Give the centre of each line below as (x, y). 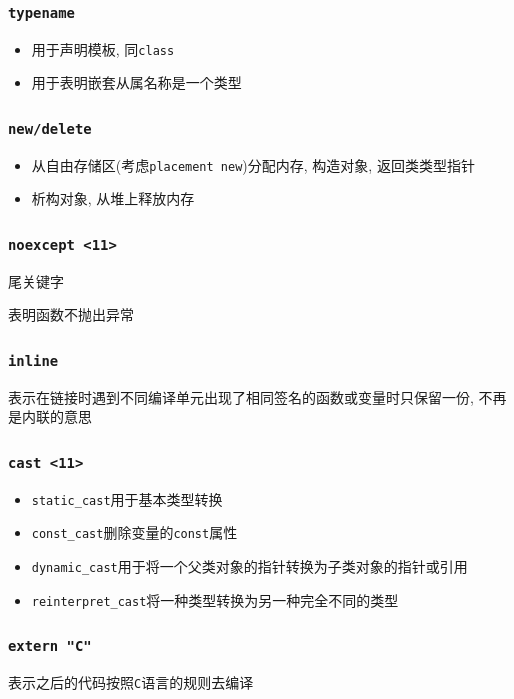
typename (41, 12)
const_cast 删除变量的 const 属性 (134, 532)
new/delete (50, 128)
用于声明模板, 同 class (103, 48)
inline (33, 360)
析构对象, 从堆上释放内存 (113, 198)
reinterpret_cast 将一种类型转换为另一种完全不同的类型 (215, 599)
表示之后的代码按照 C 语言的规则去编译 (131, 682)
